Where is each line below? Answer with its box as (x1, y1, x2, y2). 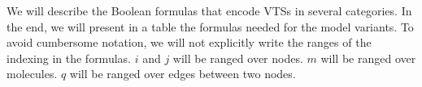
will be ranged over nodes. (172, 49, 303, 66)
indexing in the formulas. (7, 49, 131, 66)
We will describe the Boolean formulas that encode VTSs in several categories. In (7, 2, 412, 19)
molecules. (7, 65, 58, 82)
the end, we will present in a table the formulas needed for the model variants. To (7, 18, 414, 35)
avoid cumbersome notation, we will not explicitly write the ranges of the (7, 34, 372, 51)
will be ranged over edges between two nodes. (69, 65, 296, 82)
